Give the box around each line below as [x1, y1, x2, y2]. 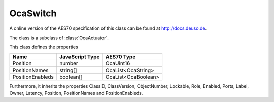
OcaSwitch [9, 8, 57, 19]
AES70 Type [105, 53, 136, 60]
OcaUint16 [105, 60, 130, 67]
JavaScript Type [59, 53, 100, 60]
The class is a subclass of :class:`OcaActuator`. [9, 35, 109, 41]
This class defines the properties [9, 44, 78, 50]
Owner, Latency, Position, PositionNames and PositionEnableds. [9, 90, 143, 96]
